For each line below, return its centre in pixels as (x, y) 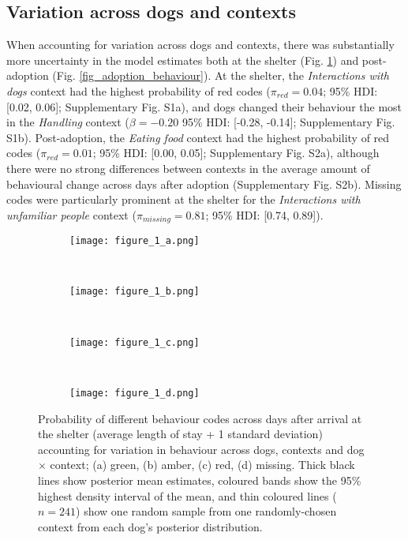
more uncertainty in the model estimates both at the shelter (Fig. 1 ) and (183, 60)
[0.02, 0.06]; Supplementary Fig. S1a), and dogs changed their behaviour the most (204, 106)
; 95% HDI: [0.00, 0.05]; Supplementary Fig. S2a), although (236, 153)
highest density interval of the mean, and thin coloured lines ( (187, 495)
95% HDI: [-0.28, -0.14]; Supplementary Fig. (288, 122)
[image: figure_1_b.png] (135, 292)
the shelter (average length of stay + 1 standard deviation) (180, 434)
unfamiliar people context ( (71, 214)
